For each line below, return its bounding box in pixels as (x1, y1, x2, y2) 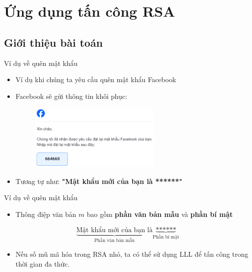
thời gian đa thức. (15, 258, 70, 269)
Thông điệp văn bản (15, 209, 77, 219)
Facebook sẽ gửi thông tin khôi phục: (15, 91, 127, 101)
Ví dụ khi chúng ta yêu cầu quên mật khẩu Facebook (15, 74, 176, 85)
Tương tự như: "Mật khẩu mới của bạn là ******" (15, 176, 183, 186)
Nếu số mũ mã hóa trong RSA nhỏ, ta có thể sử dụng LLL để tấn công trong (15, 249, 249, 259)
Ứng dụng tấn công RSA (4, 1, 175, 21)
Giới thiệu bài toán (4, 34, 103, 50)
